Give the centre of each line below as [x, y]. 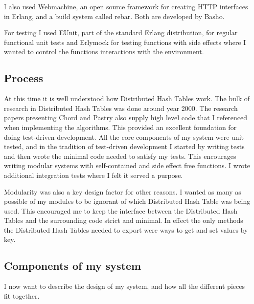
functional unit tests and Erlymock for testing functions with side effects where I [125, 42]
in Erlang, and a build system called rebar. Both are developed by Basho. [114, 16]
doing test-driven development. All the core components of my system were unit [124, 137]
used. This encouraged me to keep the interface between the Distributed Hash [121, 210]
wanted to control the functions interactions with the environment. [104, 52]
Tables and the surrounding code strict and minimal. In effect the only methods [124, 220]
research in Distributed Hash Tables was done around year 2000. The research [121, 108]
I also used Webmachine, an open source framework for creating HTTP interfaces [126, 6]
